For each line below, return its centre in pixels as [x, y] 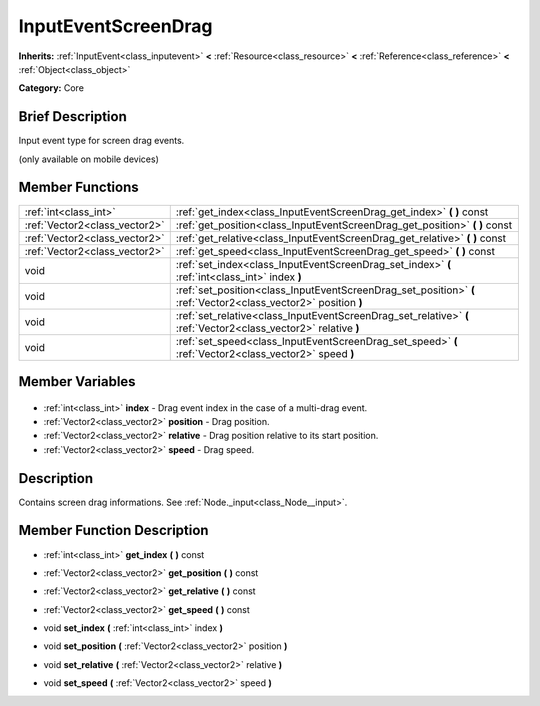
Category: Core [51, 88]
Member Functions [78, 187]
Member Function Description [113, 530]
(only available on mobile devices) [88, 159]
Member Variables [77, 381]
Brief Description [72, 116]
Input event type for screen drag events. [101, 141]
